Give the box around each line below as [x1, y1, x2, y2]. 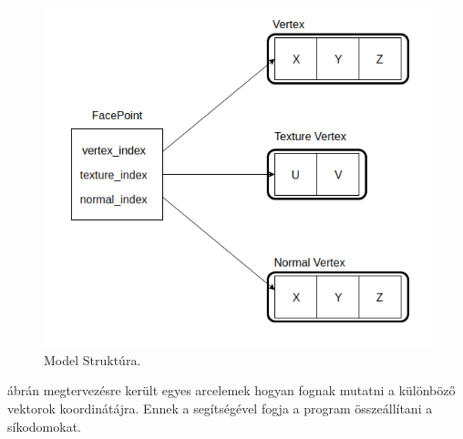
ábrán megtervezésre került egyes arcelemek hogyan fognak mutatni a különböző [7, 381, 456, 400]
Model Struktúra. [44, 350, 141, 369]
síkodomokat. [7, 416, 81, 435]
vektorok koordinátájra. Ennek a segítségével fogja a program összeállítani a [7, 398, 433, 417]
